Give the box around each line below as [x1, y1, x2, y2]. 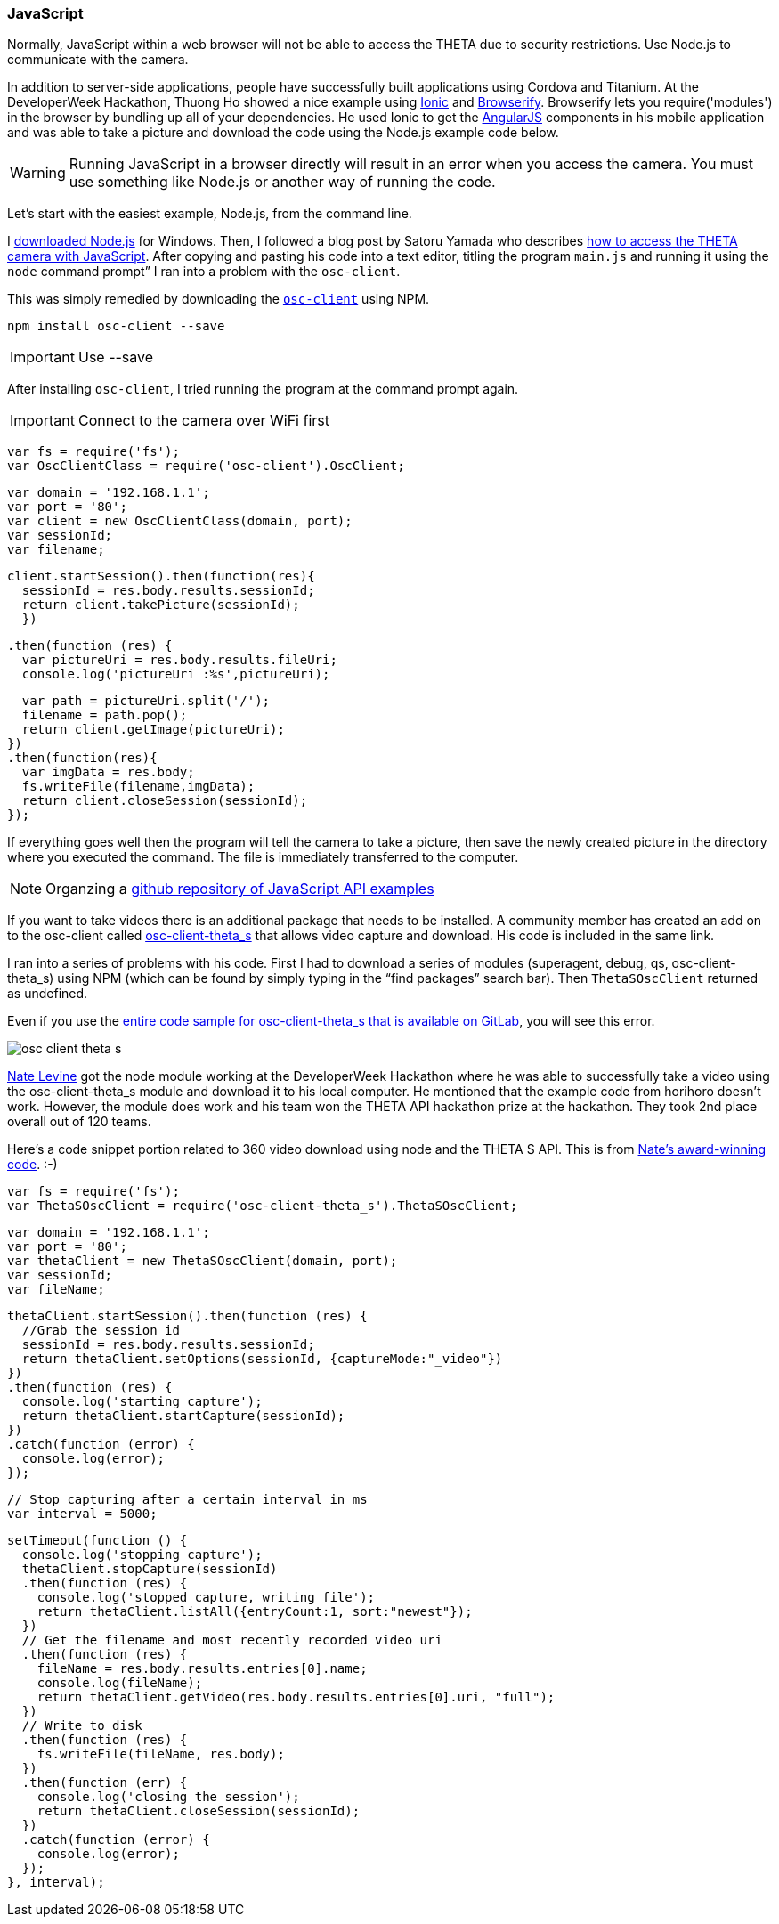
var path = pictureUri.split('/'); [21, 694, 271, 709]
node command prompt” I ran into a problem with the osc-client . [7, 264, 401, 280]
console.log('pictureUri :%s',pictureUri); [21, 667, 330, 682]
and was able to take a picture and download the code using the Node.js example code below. [7, 125, 559, 141]
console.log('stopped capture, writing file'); [37, 1590, 376, 1605]
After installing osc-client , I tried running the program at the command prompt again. [7, 381, 519, 397]
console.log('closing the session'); [37, 1790, 300, 1805]
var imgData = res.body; [21, 765, 195, 780]
